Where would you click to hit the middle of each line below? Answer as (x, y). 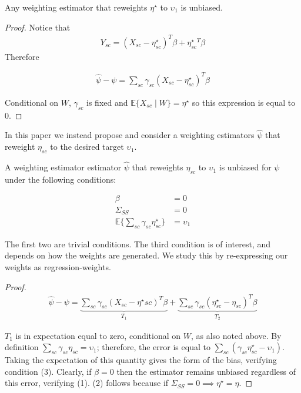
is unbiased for (245, 167)
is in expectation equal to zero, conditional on (98, 335)
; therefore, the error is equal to (153, 347)
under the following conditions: (61, 179)
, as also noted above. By (236, 335)
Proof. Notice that (38, 27)
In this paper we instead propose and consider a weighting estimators (130, 135)
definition (22, 347)
